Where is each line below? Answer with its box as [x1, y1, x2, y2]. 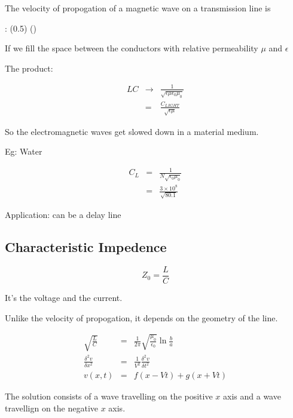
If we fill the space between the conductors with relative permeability [5, 42, 258, 54]
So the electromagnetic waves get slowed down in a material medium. [5, 125, 259, 137]
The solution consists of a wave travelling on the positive [5, 390, 213, 402]
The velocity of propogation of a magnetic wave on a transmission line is [5, 2, 271, 14]
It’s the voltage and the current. [5, 291, 123, 303]
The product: [5, 62, 53, 74]
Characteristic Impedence [5, 238, 167, 256]
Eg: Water [5, 145, 42, 158]
